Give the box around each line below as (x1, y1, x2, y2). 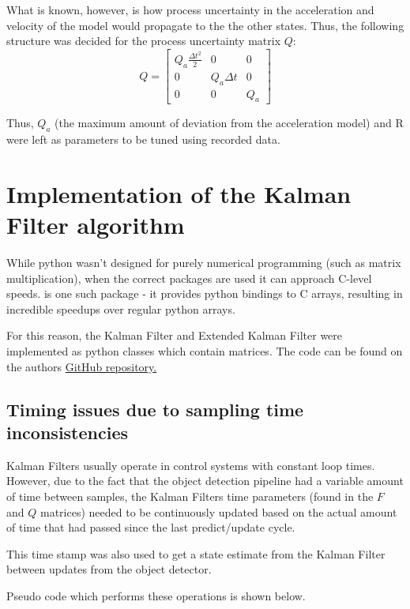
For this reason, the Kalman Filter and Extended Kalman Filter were (6, 327, 343, 344)
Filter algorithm (6, 209, 185, 241)
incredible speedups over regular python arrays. (6, 300, 235, 317)
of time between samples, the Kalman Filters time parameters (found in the (6, 487, 374, 504)
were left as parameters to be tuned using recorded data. (6, 131, 280, 148)
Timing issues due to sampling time (6, 397, 304, 421)
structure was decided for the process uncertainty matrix (6, 32, 281, 49)
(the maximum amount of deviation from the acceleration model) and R (55, 115, 404, 131)
